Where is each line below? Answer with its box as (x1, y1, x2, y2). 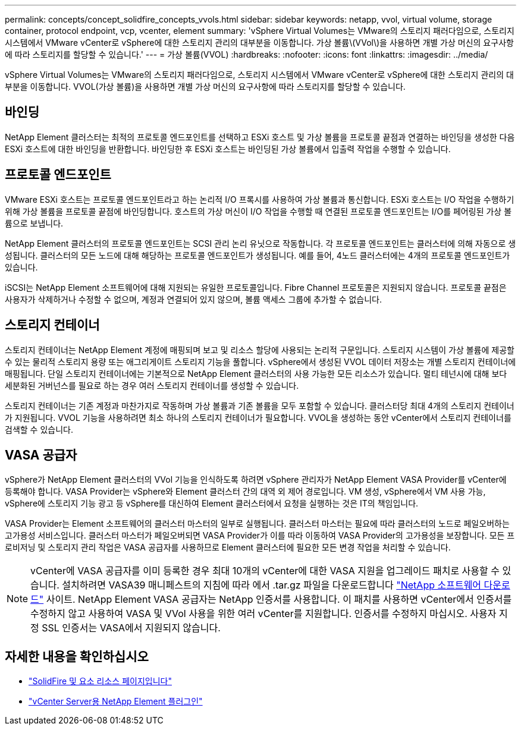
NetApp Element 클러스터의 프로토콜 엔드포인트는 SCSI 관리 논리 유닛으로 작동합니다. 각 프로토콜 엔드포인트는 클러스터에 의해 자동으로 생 (5, 238, 516, 248)
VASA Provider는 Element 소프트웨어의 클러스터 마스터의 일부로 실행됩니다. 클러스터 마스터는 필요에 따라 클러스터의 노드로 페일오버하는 (5, 518, 510, 529)
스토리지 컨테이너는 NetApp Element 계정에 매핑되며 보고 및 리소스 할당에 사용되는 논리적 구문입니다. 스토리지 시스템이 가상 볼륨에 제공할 (5, 344, 514, 355)
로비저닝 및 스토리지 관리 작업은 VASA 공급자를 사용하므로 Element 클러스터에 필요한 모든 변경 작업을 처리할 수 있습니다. (5, 542, 451, 553)
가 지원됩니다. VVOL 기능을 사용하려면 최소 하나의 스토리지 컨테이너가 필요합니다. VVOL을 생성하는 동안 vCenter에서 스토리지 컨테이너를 (5, 412, 511, 423)
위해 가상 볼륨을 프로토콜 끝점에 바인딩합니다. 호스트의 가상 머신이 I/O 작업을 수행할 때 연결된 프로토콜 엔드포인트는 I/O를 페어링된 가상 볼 (5, 206, 512, 216)
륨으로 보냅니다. (5, 218, 64, 228)
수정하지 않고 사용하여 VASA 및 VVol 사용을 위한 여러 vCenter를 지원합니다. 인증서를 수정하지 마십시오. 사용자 (30, 608, 497, 620)
